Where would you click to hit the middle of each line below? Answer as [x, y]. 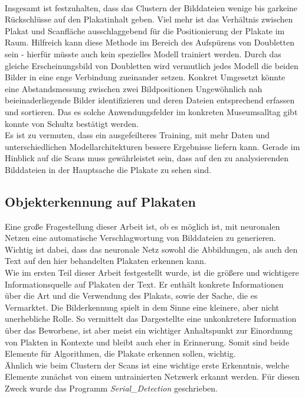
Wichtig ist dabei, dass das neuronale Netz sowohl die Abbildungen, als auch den [151, 249]
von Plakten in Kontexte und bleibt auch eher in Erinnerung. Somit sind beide [147, 342]
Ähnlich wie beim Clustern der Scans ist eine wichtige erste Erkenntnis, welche [147, 365]
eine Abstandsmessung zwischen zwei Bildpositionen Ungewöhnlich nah [134, 88]
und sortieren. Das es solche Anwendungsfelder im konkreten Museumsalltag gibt [151, 111]
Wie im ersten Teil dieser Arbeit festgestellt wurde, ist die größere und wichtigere [152, 273]
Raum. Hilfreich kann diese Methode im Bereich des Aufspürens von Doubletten [150, 42]
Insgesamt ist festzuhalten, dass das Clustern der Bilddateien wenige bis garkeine [151, 7]
